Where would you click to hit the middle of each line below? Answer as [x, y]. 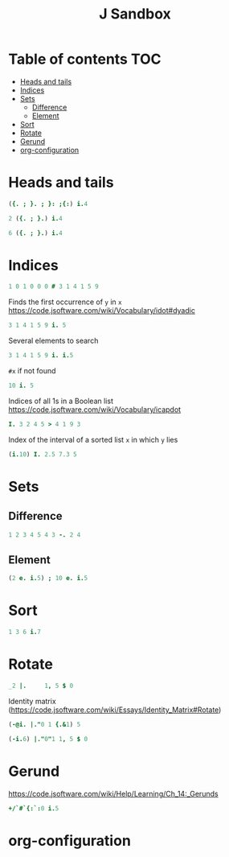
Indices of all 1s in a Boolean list [61, 401]
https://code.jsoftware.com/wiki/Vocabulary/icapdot [95, 409]
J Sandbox [135, 14]
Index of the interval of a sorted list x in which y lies [93, 439]
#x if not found [32, 371]
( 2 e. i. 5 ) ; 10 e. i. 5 [48, 579]
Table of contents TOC [85, 59]
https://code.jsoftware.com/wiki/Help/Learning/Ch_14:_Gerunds [113, 793]
